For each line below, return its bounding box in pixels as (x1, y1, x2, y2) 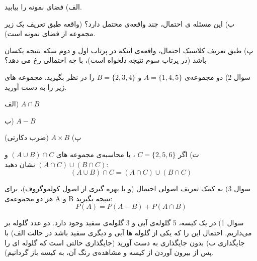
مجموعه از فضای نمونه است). (5, 28, 96, 39)
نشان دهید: (5, 159, 109, 169)
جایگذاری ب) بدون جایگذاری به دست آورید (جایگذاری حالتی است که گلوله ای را (5, 237, 245, 247)
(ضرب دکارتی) (5, 132, 49, 143)
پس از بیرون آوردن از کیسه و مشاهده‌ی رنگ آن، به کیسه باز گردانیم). (5, 247, 214, 257)
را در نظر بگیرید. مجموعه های (5, 71, 95, 82)
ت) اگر (178, 149, 199, 159)
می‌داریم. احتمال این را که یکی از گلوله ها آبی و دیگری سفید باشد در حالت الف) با (5, 227, 252, 237)
